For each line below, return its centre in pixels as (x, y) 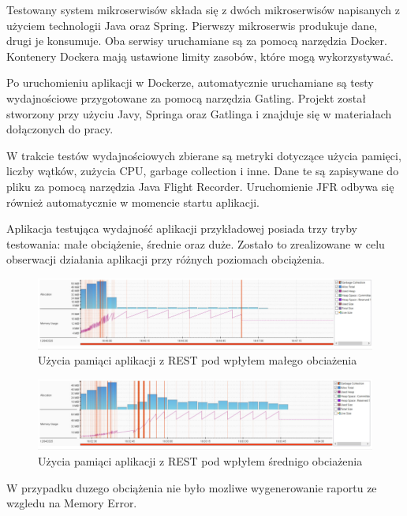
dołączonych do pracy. (60, 129)
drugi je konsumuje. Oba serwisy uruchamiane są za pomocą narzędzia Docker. (197, 41)
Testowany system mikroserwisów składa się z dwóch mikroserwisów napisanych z (203, 9)
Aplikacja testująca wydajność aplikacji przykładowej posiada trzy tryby (182, 228)
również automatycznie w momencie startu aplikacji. (133, 202)
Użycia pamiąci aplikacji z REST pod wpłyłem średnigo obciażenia (200, 460)
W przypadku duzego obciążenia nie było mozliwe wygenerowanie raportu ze (192, 487)
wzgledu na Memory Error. (72, 503)
